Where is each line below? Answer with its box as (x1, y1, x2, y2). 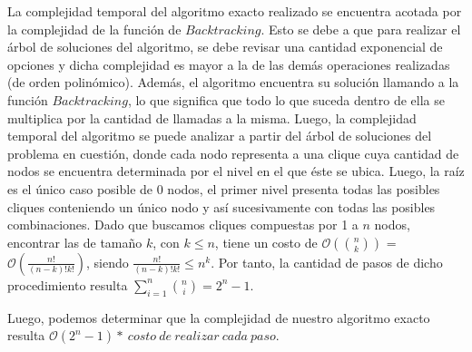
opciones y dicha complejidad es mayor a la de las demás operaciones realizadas (7, 54, 450, 73)
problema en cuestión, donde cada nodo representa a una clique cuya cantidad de (7, 143, 459, 162)
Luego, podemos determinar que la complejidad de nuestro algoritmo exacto (7, 308, 430, 327)
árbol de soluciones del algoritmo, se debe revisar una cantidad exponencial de (7, 37, 443, 56)
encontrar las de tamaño (7, 232, 143, 251)
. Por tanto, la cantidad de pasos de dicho (211, 252, 443, 271)
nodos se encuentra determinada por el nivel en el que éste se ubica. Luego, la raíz (7, 161, 465, 181)
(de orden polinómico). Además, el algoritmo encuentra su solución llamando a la (7, 73, 459, 92)
